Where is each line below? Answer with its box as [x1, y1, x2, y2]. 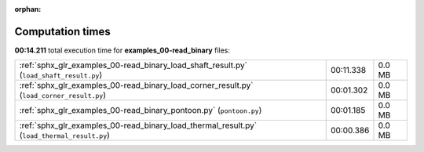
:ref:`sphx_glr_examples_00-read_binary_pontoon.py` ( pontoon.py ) [19, 105, 262, 116]
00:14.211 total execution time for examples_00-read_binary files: [14, 45, 231, 55]
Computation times [14, 24, 111, 38]
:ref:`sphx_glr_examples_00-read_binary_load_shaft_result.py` [19, 60, 247, 71]
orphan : [14, 5, 42, 13]
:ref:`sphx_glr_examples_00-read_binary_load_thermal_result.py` [19, 120, 258, 131]
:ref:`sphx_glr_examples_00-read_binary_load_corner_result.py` [19, 80, 254, 91]
